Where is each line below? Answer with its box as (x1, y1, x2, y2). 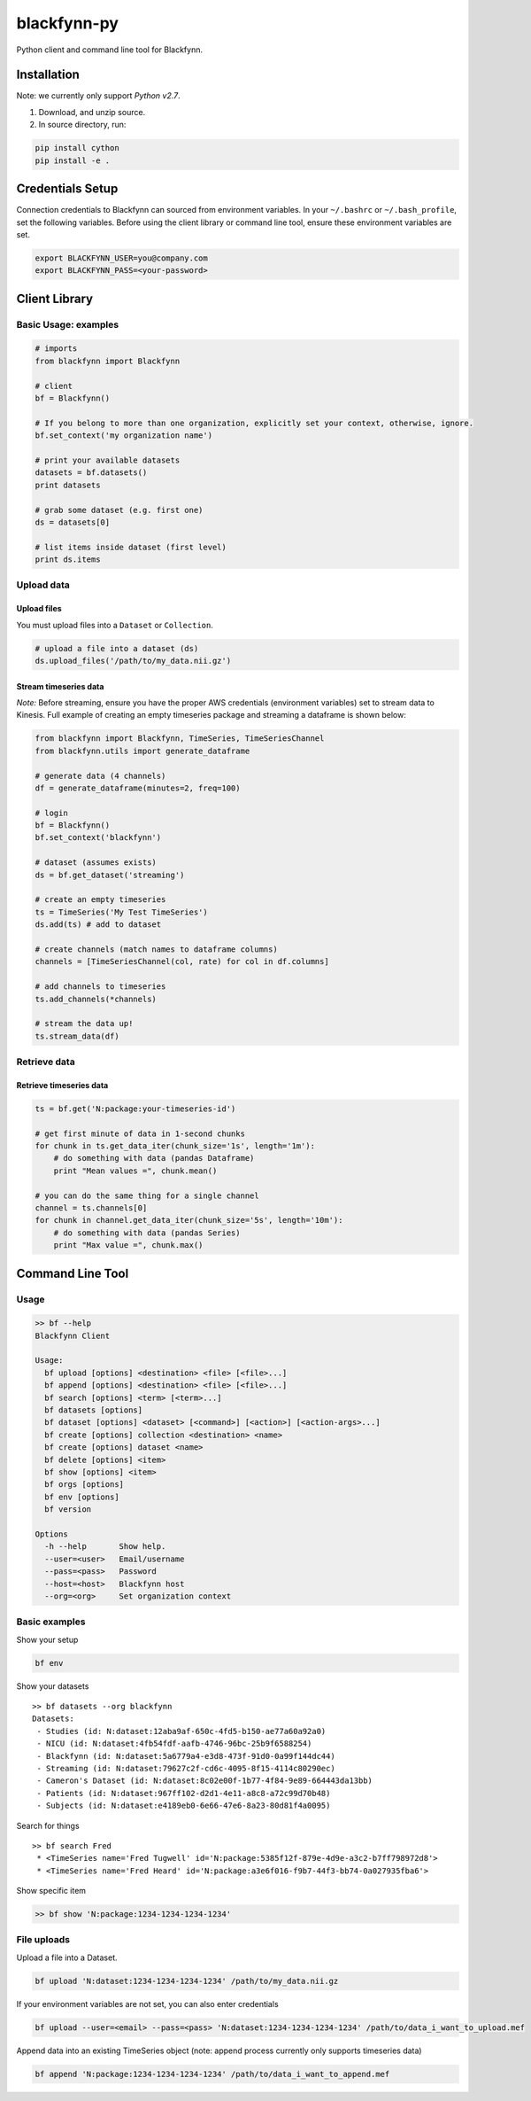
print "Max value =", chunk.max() (53, 1241, 204, 1250)
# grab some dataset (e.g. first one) (35, 505, 204, 515)
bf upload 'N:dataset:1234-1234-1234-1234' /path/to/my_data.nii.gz (35, 1976, 339, 1986)
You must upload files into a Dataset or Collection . (16, 619, 214, 630)
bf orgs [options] (44, 1480, 124, 1490)
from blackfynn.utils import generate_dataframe (35, 745, 250, 756)
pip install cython (35, 143, 119, 153)
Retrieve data (16, 1055, 75, 1068)
